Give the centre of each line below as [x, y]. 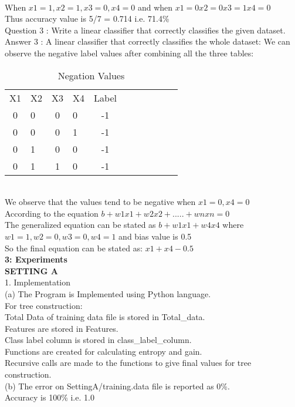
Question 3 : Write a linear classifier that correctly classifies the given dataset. [145, 30]
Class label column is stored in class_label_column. [98, 340]
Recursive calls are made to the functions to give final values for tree [128, 363]
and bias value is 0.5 [155, 236]
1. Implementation [38, 282]
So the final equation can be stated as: [74, 248]
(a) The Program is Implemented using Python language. [108, 293]
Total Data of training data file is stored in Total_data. [105, 317]
